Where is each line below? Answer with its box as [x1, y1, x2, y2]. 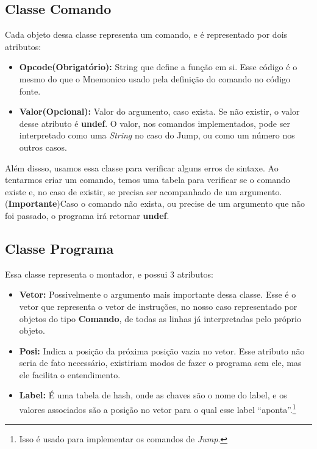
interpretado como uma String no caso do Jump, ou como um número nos [19, 129, 295, 142]
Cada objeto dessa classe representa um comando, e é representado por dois [5, 28, 288, 41]
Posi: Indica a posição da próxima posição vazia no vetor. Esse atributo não [19, 344, 305, 357]
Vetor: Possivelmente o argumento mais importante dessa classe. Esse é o [19, 288, 296, 301]
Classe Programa [5, 239, 114, 257]
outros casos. [19, 140, 67, 153]
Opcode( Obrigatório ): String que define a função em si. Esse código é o [19, 60, 297, 73]
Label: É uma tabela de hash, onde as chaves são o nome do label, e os [19, 389, 287, 401]
